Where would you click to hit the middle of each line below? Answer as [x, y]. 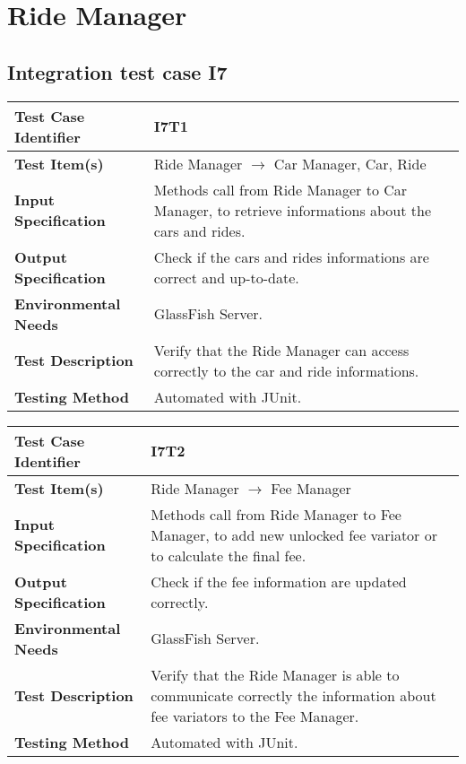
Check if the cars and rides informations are [291, 256]
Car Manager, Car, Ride [350, 163]
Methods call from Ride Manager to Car [280, 189]
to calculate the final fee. [229, 555]
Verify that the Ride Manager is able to [275, 674]
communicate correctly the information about [293, 695]
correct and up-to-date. [226, 277]
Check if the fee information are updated [279, 581]
